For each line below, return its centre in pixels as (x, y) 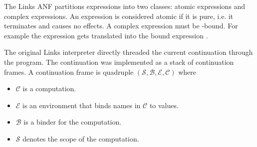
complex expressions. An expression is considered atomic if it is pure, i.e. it (119, 16)
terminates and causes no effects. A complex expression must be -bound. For (121, 26)
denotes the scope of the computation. (81, 138)
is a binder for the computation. (73, 122)
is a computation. (49, 88)
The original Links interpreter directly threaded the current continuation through (128, 52)
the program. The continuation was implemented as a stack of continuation (119, 62)
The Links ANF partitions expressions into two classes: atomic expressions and (125, 6)
